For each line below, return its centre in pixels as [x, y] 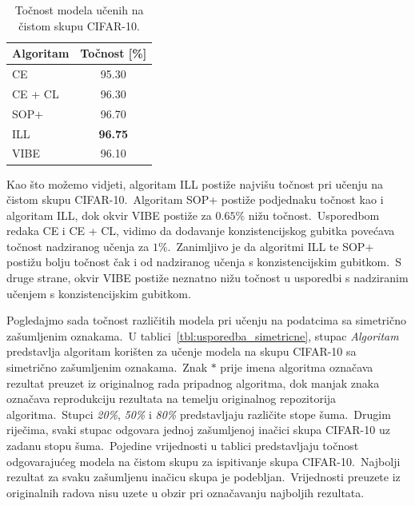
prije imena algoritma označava [297, 367]
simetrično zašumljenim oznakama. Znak [107, 367]
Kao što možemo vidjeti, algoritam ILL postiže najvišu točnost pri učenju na [195, 183]
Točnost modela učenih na [79, 10]
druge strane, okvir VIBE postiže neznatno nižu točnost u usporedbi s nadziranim [207, 278]
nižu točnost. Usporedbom [314, 215]
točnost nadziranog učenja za [78, 246]
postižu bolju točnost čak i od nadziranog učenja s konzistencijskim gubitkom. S [204, 262]
